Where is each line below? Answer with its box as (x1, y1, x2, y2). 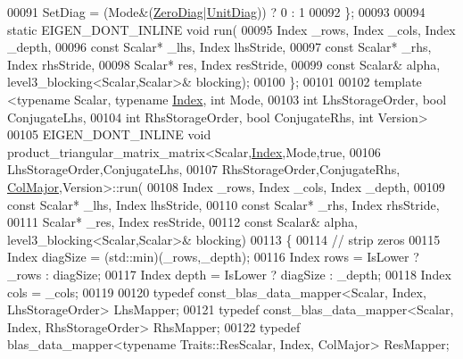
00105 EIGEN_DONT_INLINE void (7, 125, 211, 144)
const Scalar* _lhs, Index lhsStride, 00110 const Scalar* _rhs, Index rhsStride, (7, 195, 440, 213)
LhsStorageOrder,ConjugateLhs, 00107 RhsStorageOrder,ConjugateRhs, (7, 160, 401, 179)
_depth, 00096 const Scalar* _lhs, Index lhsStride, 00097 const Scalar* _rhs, (7, 38, 432, 56)
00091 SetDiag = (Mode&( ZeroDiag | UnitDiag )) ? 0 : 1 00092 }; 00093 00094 (7, 3, 426, 21)
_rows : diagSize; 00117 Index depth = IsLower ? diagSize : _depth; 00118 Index (7, 264, 451, 283)
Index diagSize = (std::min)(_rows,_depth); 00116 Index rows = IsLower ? (7, 247, 419, 266)
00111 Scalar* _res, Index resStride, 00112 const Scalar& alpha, (7, 213, 358, 231)
